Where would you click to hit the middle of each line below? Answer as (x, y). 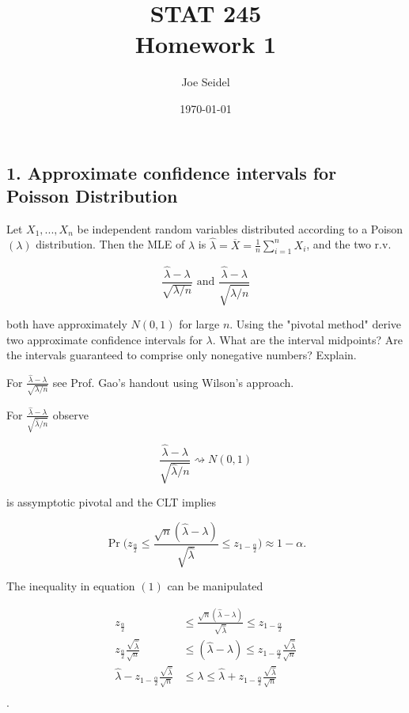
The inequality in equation (71, 586)
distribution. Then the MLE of (110, 244)
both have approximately (67, 323)
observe (70, 414)
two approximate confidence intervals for (104, 339)
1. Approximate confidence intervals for (172, 172)
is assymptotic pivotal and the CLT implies (111, 502)
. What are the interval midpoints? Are (307, 339)
